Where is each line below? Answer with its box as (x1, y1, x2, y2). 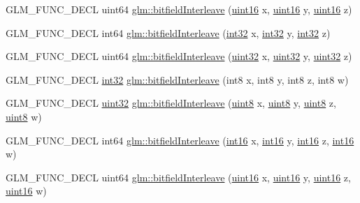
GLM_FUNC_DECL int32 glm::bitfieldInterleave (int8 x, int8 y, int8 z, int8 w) (6, 72, 349, 87)
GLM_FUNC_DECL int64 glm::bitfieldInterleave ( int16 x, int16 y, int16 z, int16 (6, 133, 354, 147)
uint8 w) (6, 109, 42, 123)
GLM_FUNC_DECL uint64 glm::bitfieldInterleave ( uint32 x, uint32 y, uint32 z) (6, 49, 352, 63)
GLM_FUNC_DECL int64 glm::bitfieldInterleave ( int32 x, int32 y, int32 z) (6, 25, 331, 40)
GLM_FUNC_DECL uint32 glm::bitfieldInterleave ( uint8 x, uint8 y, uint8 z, (6, 96, 336, 110)
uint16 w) (6, 183, 47, 198)
